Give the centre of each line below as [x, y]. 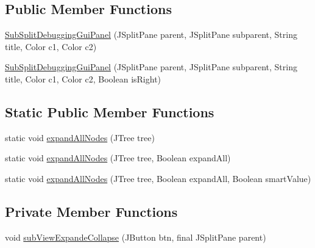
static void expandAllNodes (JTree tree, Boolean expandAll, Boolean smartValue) [158, 178]
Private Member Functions [91, 211]
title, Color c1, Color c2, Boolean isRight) [83, 78]
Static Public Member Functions [110, 111]
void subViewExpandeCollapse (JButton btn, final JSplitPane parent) [136, 237]
